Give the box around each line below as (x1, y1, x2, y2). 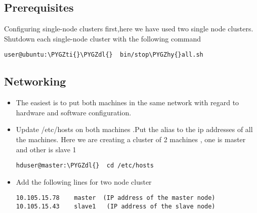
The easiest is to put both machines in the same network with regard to (16, 97, 239, 108)
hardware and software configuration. (16, 107, 132, 117)
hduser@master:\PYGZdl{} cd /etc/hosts (16, 162, 154, 169)
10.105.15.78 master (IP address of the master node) (16, 194, 216, 202)
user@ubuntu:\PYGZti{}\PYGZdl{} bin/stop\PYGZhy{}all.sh (4, 51, 203, 59)
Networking (4, 73, 66, 89)
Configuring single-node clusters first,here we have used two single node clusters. (4, 23, 253, 34)
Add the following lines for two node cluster (16, 176, 152, 187)
